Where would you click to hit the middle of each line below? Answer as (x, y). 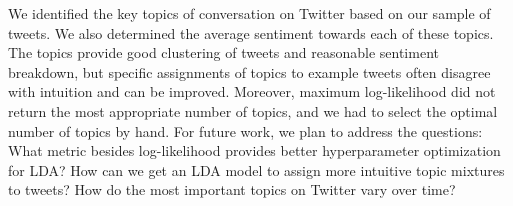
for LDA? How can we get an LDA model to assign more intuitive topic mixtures (256, 169)
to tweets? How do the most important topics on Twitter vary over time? (232, 189)
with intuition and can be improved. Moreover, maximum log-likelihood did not (252, 91)
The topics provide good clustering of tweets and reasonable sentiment (223, 52)
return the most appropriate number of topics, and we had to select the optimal (253, 110)
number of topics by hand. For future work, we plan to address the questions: (245, 130)
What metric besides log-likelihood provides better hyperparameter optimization (254, 150)
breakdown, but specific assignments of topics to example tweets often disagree (249, 71)
